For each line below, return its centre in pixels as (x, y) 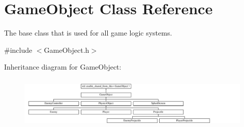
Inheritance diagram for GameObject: (63, 67)
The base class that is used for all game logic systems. (88, 33)
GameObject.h (67, 50)
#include (18, 50)
